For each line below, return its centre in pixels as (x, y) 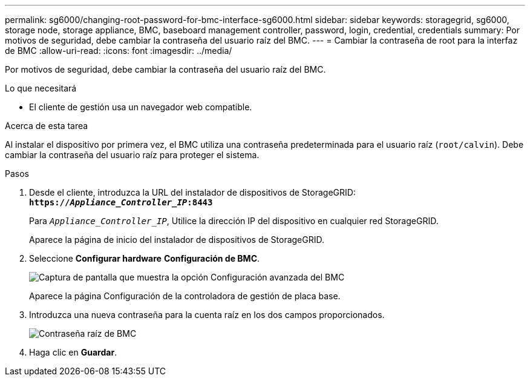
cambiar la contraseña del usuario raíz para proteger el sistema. (132, 155)
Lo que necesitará (41, 88)
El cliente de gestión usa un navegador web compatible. (141, 107)
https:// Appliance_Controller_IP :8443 (121, 202)
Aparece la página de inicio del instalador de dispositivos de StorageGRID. (177, 240)
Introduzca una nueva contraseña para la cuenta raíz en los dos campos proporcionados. (207, 315)
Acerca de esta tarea (47, 126)
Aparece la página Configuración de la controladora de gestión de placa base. (185, 296)
